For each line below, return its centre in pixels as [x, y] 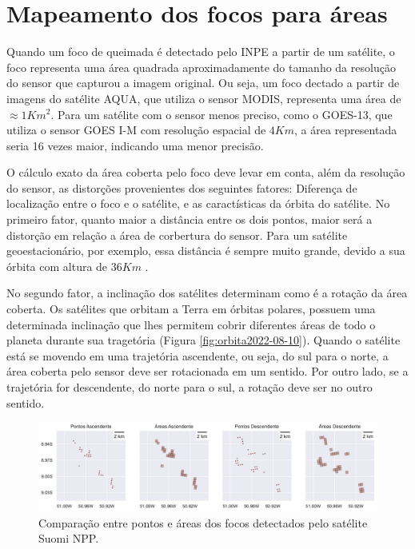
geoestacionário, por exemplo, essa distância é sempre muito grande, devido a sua [206, 251]
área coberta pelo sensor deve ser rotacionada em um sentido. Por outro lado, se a [207, 371]
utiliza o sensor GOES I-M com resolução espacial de [136, 130]
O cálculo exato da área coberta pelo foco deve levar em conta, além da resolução [206, 172]
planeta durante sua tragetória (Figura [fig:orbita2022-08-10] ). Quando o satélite [204, 340]
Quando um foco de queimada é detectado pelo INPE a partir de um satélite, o [201, 52]
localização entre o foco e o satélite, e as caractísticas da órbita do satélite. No [198, 203]
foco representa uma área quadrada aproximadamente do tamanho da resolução [201, 67]
